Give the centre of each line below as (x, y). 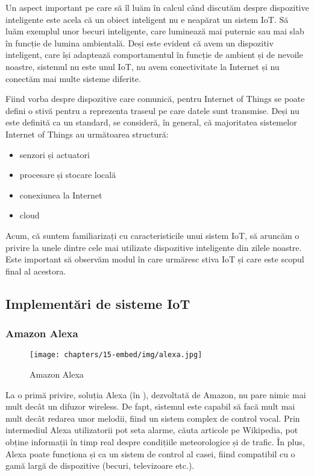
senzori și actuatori (55, 154)
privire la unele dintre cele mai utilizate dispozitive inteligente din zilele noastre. (154, 247)
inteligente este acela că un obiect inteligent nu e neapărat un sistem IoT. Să (147, 19)
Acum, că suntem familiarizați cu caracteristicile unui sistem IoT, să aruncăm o (152, 235)
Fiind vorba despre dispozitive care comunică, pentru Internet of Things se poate (155, 99)
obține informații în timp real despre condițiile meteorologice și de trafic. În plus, (155, 441)
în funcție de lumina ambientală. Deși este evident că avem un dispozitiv (140, 43)
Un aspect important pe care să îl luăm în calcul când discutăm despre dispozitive (157, 7)
